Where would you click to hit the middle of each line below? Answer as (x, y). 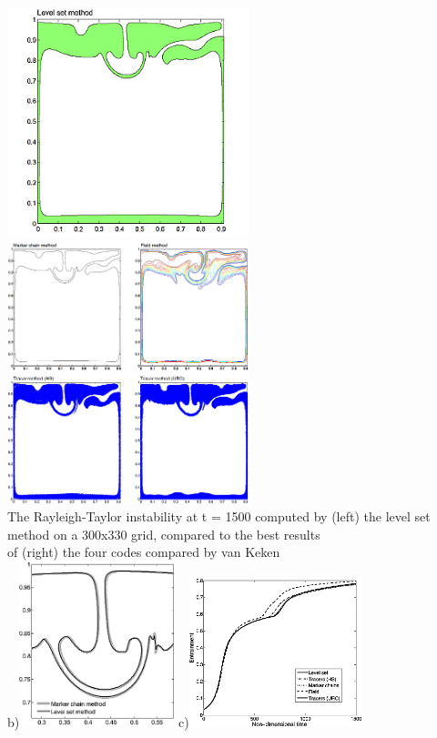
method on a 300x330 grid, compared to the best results (164, 534)
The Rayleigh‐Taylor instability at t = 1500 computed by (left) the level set (219, 516)
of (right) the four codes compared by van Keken (144, 552)
